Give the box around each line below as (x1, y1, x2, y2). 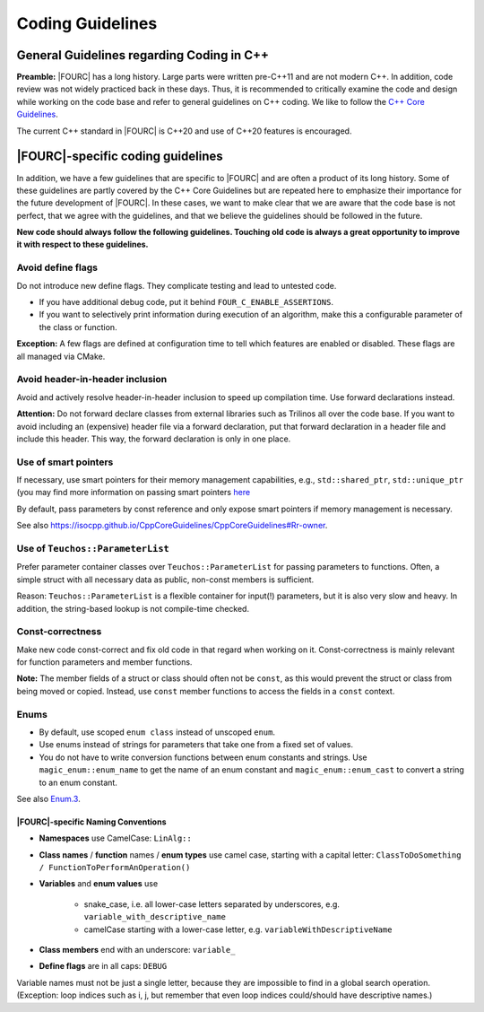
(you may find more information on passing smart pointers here (16, 487, 251, 498)
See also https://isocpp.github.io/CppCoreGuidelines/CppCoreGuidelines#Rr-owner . (16, 520, 328, 531)
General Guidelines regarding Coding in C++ (16, 48, 269, 63)
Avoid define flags (16, 261, 99, 274)
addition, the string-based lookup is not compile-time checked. (16, 603, 250, 614)
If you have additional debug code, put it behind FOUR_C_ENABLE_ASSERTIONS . (39, 297, 333, 308)
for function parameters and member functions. (16, 657, 193, 667)
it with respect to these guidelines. (16, 239, 149, 250)
